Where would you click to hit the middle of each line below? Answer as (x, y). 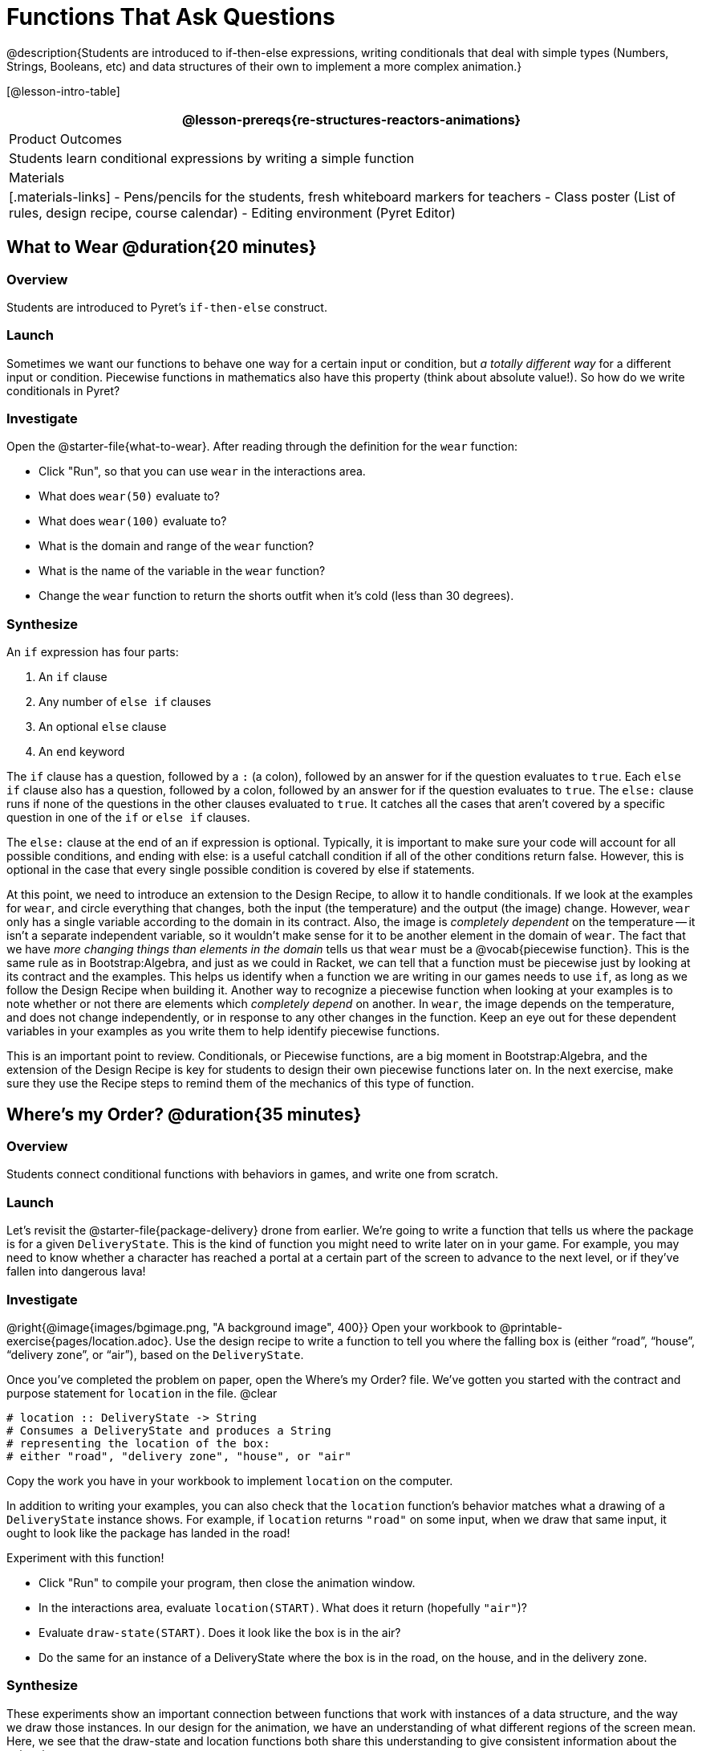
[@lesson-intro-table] (63, 91)
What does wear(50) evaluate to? (129, 496)
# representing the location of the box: (138, 1443)
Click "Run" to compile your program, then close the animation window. (227, 1582)
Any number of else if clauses (125, 702)
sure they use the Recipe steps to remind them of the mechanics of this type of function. (241, 1084)
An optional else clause (103, 727)
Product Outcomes (65, 139)
